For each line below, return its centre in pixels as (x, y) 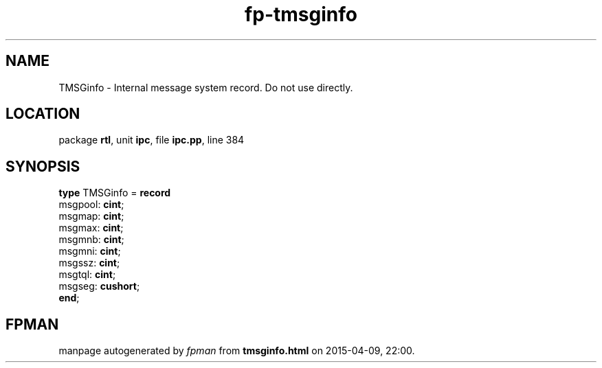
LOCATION (43, 114)
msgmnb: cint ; (91, 240)
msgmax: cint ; (91, 228)
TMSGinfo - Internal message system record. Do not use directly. (206, 87)
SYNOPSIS (43, 166)
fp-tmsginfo (301, 14)
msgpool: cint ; (91, 205)
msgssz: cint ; (89, 263)
